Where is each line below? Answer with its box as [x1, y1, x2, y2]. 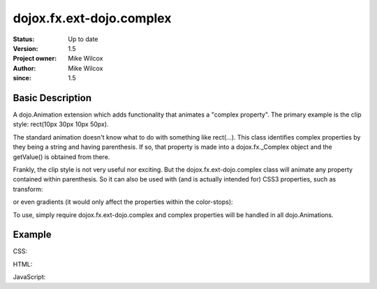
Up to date [68, 35, 98, 43]
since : [13, 74, 31, 82]
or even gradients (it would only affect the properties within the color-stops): [13, 198, 233, 206]
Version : [13, 44, 38, 52]
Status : [13, 35, 35, 43]
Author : [13, 64, 36, 73]
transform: [13, 185, 43, 193]
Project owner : [13, 54, 57, 63]
